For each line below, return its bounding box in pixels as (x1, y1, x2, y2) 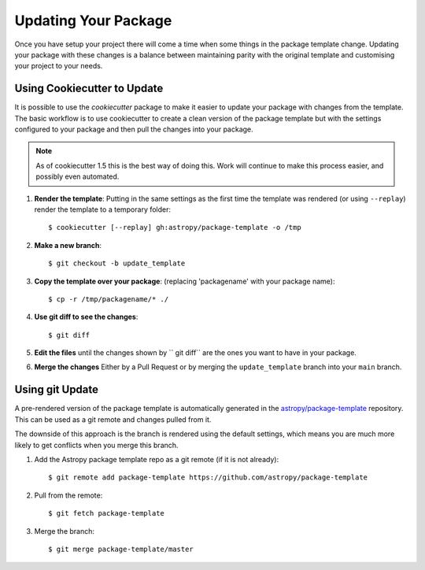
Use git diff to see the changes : (34, 312, 139, 322)
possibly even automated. (35, 172, 120, 181)
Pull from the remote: (34, 490, 103, 500)
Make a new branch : (34, 240, 102, 250)
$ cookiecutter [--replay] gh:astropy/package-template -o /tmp (48, 223, 302, 232)
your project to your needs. (14, 61, 103, 71)
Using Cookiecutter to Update (14, 82, 164, 95)
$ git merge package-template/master (48, 544, 194, 553)
